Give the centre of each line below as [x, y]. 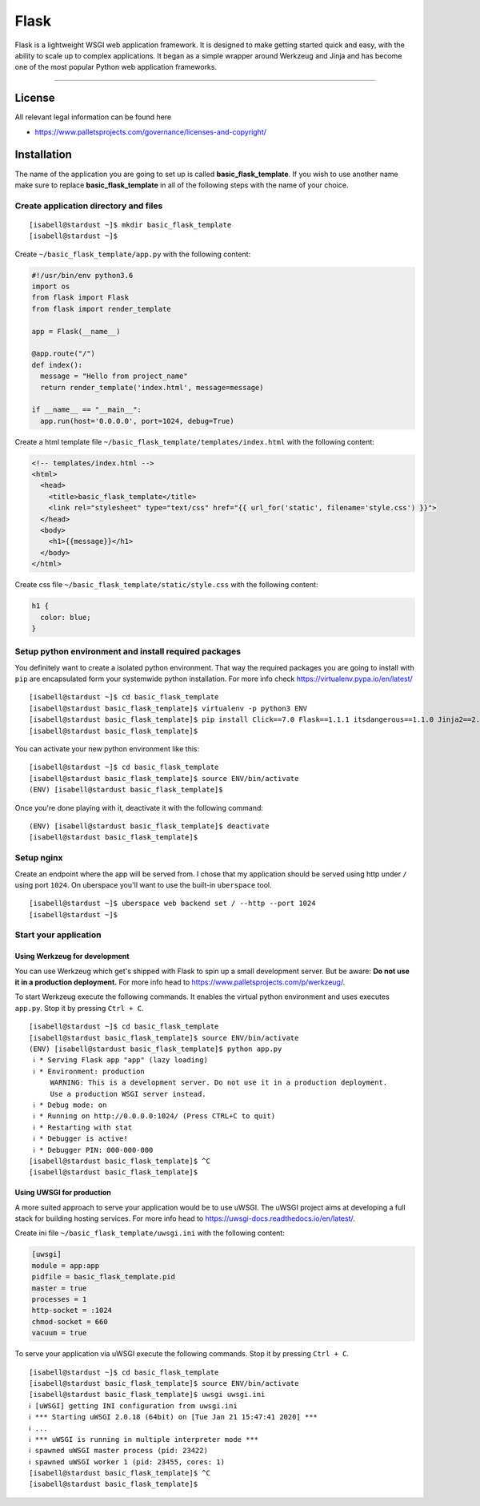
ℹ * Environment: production [89, 1071]
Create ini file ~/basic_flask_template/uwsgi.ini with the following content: [150, 1233]
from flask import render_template [101, 309]
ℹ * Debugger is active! [80, 1139]
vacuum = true [59, 1333]
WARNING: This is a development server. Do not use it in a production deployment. [219, 1083]
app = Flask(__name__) [76, 331]
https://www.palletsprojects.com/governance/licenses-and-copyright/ [151, 131]
